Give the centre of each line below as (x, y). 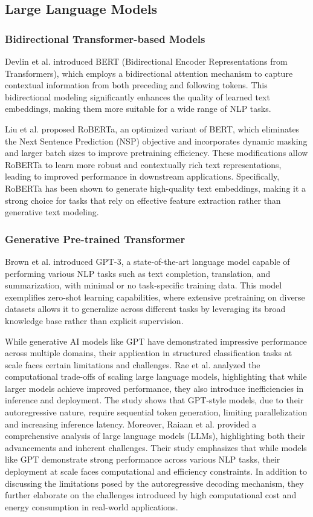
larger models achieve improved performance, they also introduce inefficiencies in (154, 388)
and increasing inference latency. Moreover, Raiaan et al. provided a (131, 424)
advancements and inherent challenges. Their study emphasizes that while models (156, 447)
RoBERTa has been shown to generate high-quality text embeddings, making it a (156, 188)
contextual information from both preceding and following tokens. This (136, 85)
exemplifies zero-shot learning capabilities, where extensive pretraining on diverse (155, 297)
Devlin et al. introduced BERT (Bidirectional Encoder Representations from (146, 61)
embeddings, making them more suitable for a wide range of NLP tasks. (138, 109)
